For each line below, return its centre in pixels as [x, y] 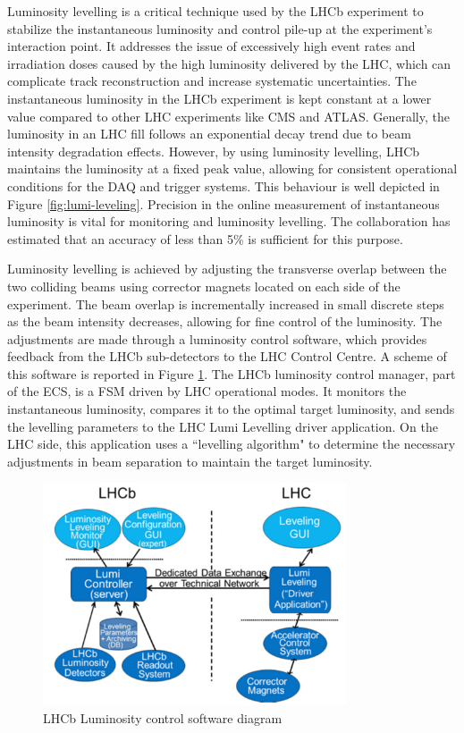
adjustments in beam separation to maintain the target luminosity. [190, 461]
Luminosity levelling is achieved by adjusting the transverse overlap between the [227, 269]
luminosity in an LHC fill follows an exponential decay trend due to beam [209, 134]
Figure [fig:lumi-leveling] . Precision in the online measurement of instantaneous [224, 203]
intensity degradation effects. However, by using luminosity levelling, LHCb [214, 151]
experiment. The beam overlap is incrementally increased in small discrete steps [226, 303]
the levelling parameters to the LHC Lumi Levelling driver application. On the [223, 426]
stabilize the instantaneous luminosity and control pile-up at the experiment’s [220, 28]
